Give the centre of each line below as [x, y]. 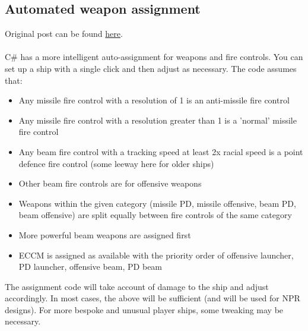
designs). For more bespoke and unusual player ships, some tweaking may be [144, 309]
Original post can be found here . [64, 34]
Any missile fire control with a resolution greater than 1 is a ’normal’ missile [158, 120]
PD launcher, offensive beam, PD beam [91, 267]
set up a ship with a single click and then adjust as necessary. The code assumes [151, 68]
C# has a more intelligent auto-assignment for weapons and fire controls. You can [154, 57]
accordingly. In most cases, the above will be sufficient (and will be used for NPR [153, 298]
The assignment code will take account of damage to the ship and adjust [137, 286]
